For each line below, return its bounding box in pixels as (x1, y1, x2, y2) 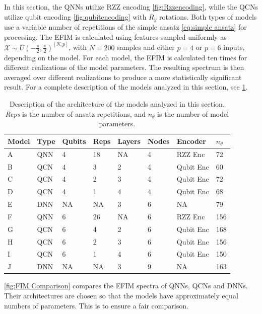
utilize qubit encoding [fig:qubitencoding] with (4, 11, 147, 22)
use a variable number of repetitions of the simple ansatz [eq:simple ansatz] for (4, 22, 247, 32)
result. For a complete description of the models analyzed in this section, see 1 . (4, 82, 248, 92)
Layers (117, 135, 141, 146)
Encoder (176, 135, 206, 146)
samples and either (117, 42, 175, 52)
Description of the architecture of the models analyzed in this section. (9, 99, 225, 109)
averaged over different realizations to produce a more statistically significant (4, 71, 242, 82)
